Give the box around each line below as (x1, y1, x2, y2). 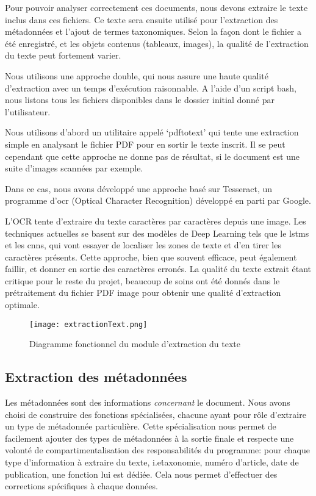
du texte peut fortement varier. (5, 49, 121, 62)
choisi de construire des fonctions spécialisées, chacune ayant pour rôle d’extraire (5, 408, 306, 420)
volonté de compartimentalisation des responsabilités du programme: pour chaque (5, 444, 310, 456)
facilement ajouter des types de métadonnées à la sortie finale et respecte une (5, 431, 294, 444)
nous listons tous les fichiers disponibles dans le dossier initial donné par (5, 93, 275, 106)
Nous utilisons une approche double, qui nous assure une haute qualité (5, 69, 268, 82)
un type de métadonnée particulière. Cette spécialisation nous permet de (5, 420, 276, 433)
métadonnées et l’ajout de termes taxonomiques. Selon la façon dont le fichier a (5, 25, 302, 38)
